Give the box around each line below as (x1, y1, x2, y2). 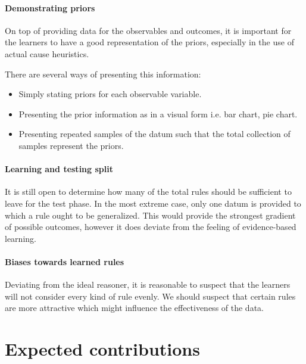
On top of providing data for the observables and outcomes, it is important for (5, 24, 292, 36)
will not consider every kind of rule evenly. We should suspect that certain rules (5, 290, 296, 302)
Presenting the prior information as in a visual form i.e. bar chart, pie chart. (18, 107, 298, 120)
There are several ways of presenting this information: (5, 67, 201, 80)
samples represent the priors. (18, 139, 124, 151)
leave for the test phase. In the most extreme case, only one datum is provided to (5, 197, 301, 209)
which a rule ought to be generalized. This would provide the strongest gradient (5, 209, 296, 221)
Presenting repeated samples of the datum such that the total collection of (18, 127, 291, 140)
